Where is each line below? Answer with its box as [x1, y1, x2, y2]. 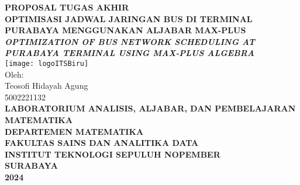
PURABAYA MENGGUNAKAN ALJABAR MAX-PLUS [5, 24, 246, 36]
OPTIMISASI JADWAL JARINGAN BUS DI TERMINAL [5, 12, 253, 25]
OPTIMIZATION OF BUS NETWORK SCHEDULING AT [5, 35, 256, 47]
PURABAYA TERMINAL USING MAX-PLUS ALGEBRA [5, 47, 254, 59]
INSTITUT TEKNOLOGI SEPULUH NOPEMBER [5, 148, 220, 160]
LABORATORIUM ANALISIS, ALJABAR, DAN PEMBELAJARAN [5, 102, 296, 114]
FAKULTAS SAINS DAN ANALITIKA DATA [5, 137, 199, 149]
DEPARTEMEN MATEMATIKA [5, 125, 144, 137]
